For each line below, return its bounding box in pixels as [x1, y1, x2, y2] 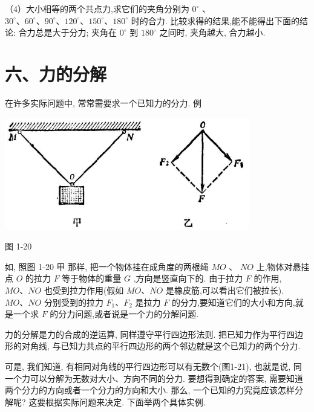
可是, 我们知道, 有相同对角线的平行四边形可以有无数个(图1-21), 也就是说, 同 [5, 359, 302, 372]
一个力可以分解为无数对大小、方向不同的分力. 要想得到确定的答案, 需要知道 [5, 372, 304, 384]
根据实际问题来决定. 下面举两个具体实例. [45, 395, 206, 408]
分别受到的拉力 [44, 295, 103, 308]
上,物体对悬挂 [256, 260, 310, 272]
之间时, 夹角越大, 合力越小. [159, 26, 266, 39]
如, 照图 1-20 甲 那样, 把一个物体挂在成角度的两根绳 [5, 260, 209, 272]
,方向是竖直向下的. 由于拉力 [133, 272, 243, 285]
